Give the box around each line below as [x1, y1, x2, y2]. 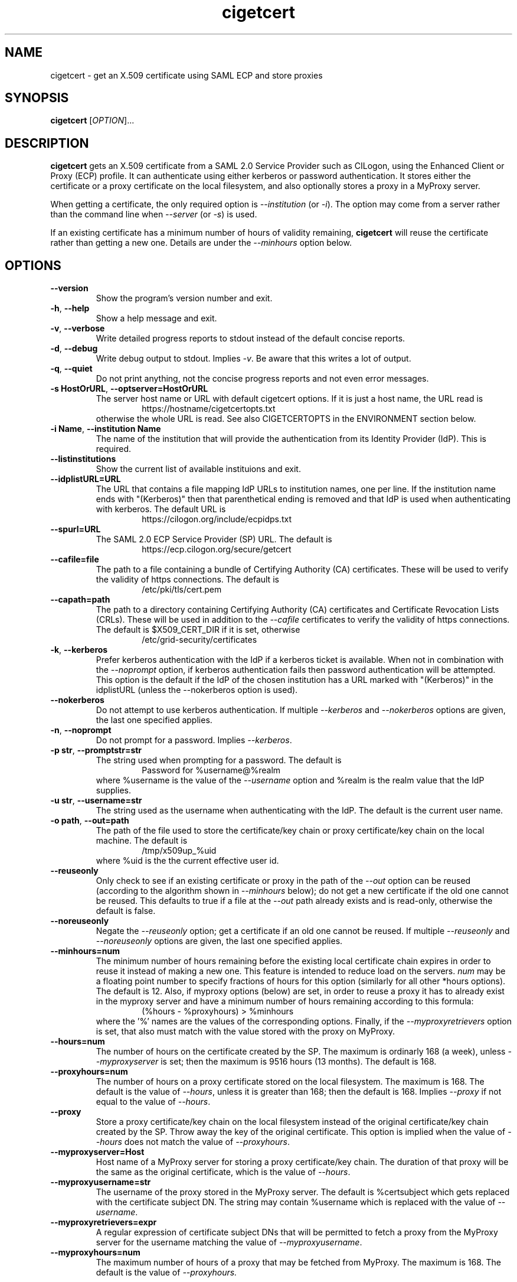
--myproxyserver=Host [50, 1147, 145, 1157]
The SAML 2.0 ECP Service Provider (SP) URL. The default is [96, 534, 332, 545]
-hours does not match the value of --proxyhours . [96, 1137, 290, 1147]
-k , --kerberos [50, 645, 108, 655]
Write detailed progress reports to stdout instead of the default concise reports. [96, 333, 405, 344]
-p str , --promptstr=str [50, 745, 142, 756]
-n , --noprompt [50, 725, 112, 736]
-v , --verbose [50, 323, 105, 334]
